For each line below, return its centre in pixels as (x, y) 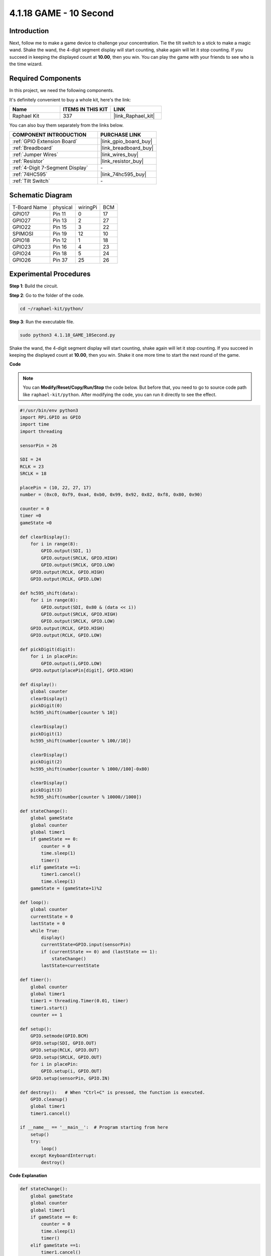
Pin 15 (60, 227)
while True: (45, 930)
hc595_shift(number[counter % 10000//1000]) (86, 797)
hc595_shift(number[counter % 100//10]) (81, 741)
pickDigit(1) (46, 734)
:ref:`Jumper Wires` (35, 155)
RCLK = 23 (32, 466)
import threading (41, 431)
